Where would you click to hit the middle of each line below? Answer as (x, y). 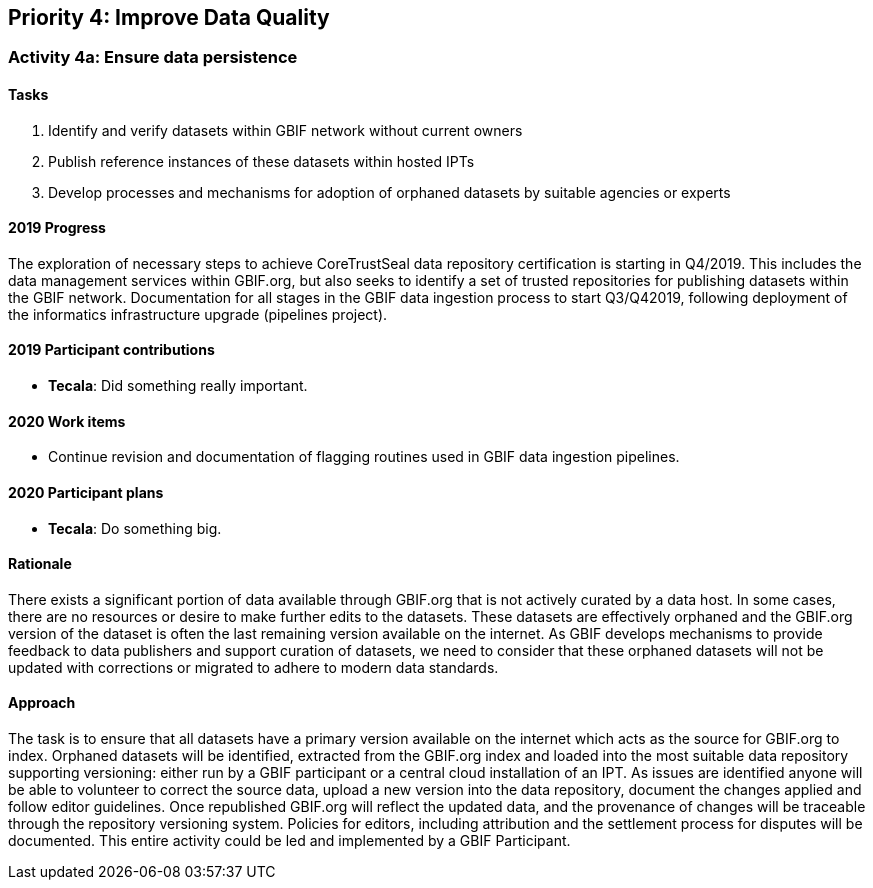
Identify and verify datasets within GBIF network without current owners (285, 130)
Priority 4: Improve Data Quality (169, 17)
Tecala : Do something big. (135, 528)
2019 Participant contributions (111, 350)
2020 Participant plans (86, 492)
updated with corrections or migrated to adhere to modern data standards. (253, 667)
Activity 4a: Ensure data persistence (153, 57)
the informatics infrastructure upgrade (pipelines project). (198, 314)
